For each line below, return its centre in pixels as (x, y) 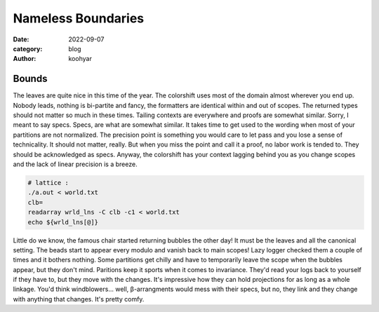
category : (28, 48)
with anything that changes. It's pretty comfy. (79, 299)
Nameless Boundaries (79, 18)
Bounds (30, 79)
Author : (25, 59)
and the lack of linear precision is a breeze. (75, 164)
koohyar (80, 59)
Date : (21, 39)
